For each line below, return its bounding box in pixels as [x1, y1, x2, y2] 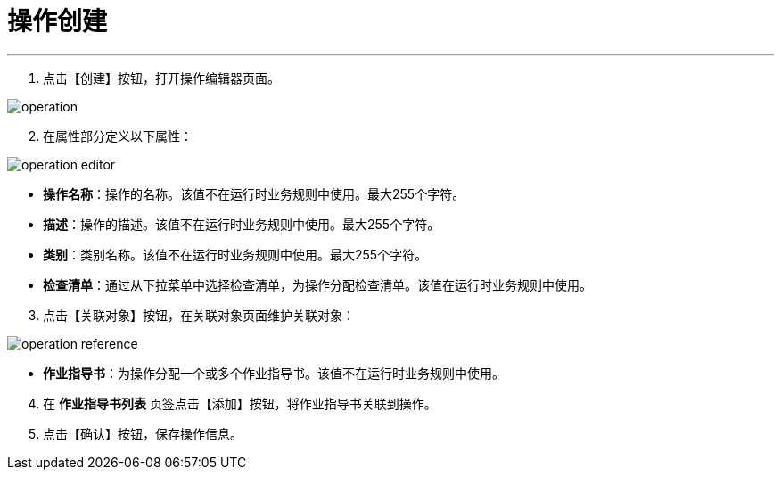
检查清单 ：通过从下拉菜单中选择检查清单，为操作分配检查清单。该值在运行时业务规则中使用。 [43, 276, 592, 292]
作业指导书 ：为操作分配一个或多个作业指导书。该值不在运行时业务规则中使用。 [43, 365, 505, 381]
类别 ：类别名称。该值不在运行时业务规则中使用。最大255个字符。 [43, 246, 428, 262]
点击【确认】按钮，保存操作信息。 [43, 425, 243, 441]
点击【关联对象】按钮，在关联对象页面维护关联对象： [43, 307, 355, 323]
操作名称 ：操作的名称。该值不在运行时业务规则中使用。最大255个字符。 [43, 185, 465, 201]
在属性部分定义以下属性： [43, 127, 193, 144]
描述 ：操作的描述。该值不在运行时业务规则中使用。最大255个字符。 [43, 216, 440, 232]
